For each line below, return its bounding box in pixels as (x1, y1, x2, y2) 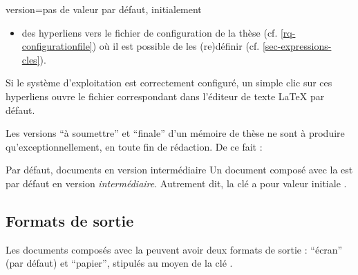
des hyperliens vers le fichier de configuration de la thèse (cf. (21, 25, 278, 39)
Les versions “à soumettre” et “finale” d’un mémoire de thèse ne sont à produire (6, 126, 345, 140)
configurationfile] (21, 39, 93, 53)
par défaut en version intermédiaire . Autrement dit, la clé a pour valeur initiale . (6, 176, 347, 190)
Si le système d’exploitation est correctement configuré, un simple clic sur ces (6, 75, 332, 90)
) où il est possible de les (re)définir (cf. (92, 39, 260, 53)
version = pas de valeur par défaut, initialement (6, 2, 202, 16)
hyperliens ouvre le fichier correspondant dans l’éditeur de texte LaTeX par (6, 88, 325, 103)
